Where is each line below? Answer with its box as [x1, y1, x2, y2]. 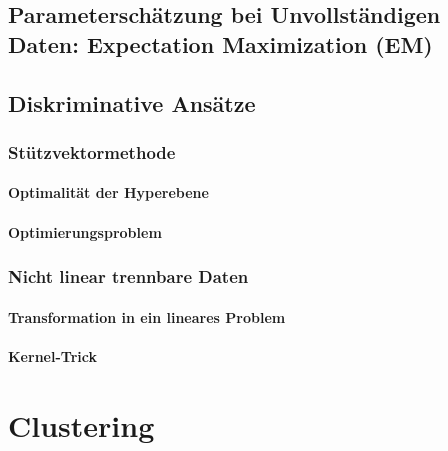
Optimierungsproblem [8, 221, 162, 242]
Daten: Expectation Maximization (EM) [8, 28, 433, 59]
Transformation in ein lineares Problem [8, 306, 286, 327]
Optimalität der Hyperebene [8, 182, 209, 203]
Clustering [8, 404, 155, 445]
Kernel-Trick [8, 345, 97, 366]
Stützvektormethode [8, 139, 176, 164]
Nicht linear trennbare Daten [8, 264, 249, 289]
